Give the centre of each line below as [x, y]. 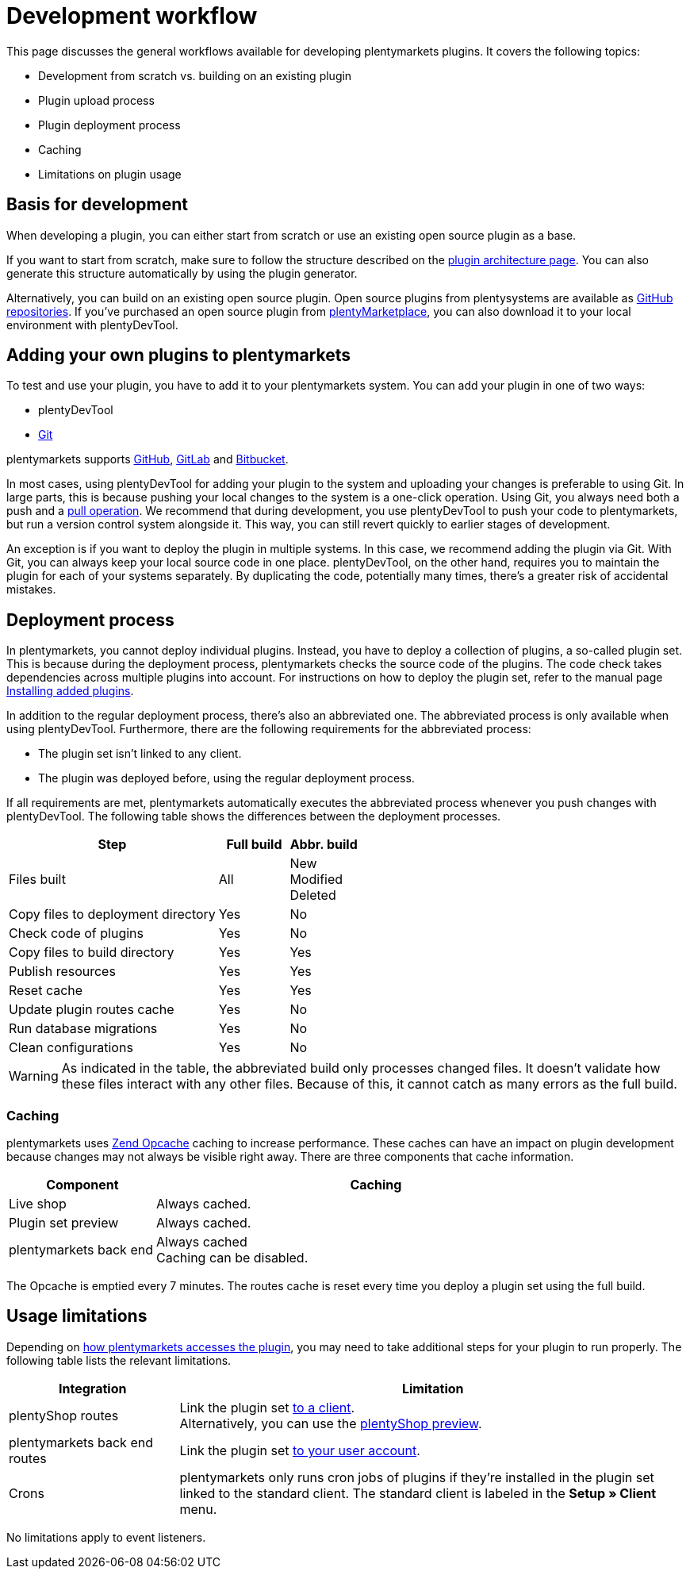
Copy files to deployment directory [112, 914]
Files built [37, 880]
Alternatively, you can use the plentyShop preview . [331, 1423]
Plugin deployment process [109, 125]
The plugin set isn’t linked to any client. [140, 754]
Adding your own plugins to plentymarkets [179, 355]
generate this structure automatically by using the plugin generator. [182, 273]
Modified [316, 880]
